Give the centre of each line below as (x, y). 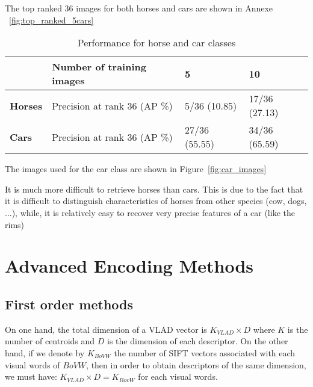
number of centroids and (50, 341)
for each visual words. (178, 376)
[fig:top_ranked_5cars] (51, 20)
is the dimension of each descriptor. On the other (198, 341)
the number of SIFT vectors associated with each (205, 352)
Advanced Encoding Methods (129, 266)
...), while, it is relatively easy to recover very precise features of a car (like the (150, 212)
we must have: (31, 376)
